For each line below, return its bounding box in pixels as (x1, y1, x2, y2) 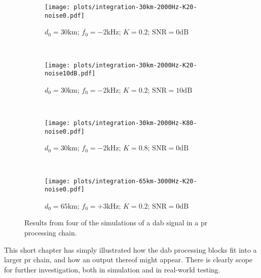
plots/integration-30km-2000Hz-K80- (73, 120, 197, 127)
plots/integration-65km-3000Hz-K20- (73, 177, 197, 185)
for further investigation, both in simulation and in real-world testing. (4, 264, 220, 274)
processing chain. (24, 227, 77, 237)
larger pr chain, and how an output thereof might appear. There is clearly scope (4, 254, 253, 265)
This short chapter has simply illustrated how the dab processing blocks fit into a (4, 244, 257, 255)
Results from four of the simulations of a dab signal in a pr (24, 217, 208, 228)
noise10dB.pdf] (45, 70, 96, 77)
